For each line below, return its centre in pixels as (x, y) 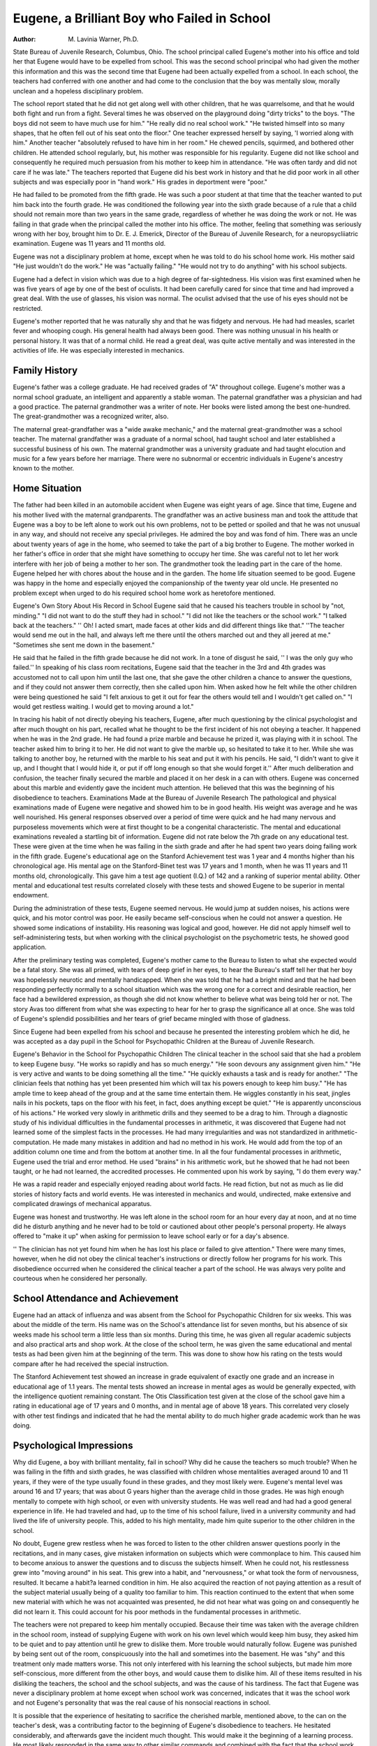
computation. (32, 1142)
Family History (45, 371)
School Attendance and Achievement (96, 1298)
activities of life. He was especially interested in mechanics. (99, 351)
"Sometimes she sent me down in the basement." (84, 645)
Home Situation (47, 489)
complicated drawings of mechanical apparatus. (82, 1204)
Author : (24, 39)
